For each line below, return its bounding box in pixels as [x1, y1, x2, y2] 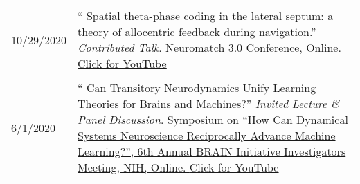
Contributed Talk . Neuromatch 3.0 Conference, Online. [78, 39, 341, 55]
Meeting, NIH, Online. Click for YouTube [78, 159, 279, 175]
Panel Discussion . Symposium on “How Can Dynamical [78, 111, 348, 127]
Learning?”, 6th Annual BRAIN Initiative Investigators [78, 143, 346, 159]
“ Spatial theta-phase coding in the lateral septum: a [78, 8, 334, 24]
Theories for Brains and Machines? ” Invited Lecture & [78, 95, 340, 111]
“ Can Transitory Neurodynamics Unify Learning [78, 80, 316, 95]
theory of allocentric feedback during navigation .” [78, 24, 316, 39]
